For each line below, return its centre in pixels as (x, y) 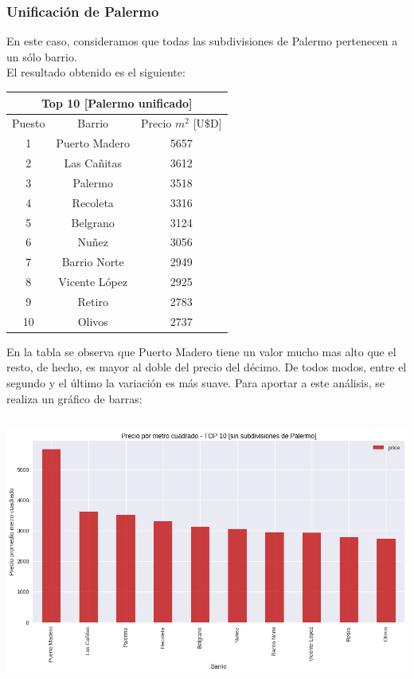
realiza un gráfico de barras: (74, 398)
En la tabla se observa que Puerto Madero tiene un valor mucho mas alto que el (201, 351)
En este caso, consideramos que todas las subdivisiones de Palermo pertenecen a (202, 41)
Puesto (29, 123)
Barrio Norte (93, 262)
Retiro (93, 301)
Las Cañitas (93, 163)
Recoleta (93, 202)
